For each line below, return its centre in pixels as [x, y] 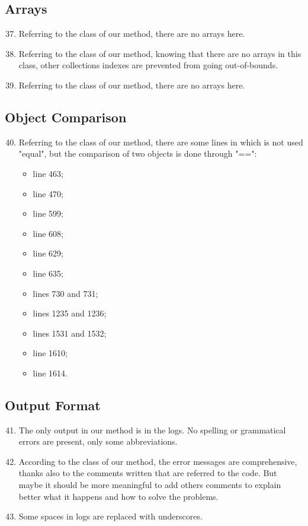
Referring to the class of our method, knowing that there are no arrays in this [160, 53]
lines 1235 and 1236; [70, 313]
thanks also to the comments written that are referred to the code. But [148, 473]
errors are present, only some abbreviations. [98, 441]
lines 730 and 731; [65, 293]
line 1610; [50, 353]
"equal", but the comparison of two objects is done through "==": [138, 153]
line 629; [48, 253]
